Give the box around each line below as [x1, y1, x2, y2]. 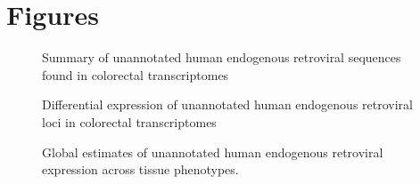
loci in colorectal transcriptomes [42, 112, 217, 131]
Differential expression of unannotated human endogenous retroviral [42, 95, 413, 114]
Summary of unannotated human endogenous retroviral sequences [42, 48, 401, 67]
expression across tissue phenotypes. [42, 160, 239, 179]
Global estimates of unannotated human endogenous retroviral [42, 142, 383, 161]
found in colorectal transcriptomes [42, 65, 229, 84]
